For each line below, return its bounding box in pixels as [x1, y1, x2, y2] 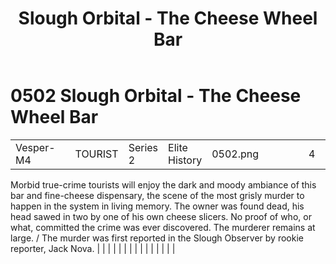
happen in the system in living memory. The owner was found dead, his [10, 200, 305, 212]
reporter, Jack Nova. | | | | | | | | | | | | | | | [10, 242, 176, 254]
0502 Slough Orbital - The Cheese [10, 85, 302, 107]
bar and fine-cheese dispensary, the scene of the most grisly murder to [10, 189, 305, 201]
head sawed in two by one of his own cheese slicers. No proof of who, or [10, 210, 312, 222]
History [168, 153, 203, 167]
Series [128, 140, 159, 154]
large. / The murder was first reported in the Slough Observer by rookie [10, 232, 304, 244]
